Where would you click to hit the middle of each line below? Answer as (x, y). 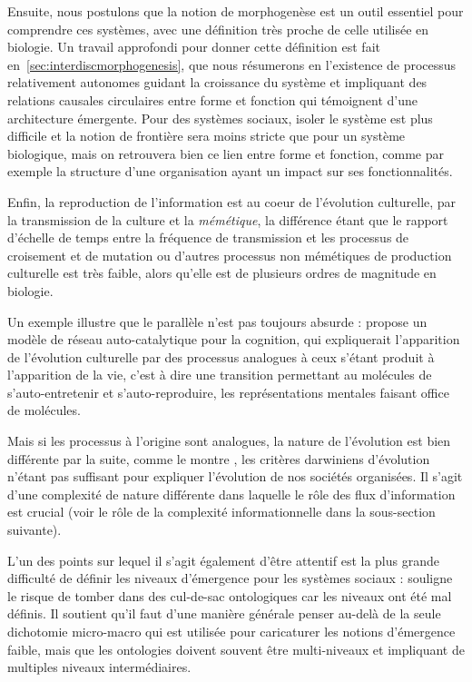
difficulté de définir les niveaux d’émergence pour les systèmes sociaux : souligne (230, 578)
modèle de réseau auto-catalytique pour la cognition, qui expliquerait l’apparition (234, 339)
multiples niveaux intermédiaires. (99, 667)
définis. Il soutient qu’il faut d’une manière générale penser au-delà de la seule (224, 613)
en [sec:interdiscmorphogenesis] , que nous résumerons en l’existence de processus (232, 64)
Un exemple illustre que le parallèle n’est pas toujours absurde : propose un (217, 321)
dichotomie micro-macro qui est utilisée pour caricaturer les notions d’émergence (231, 631)
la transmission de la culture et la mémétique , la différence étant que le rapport (228, 219)
